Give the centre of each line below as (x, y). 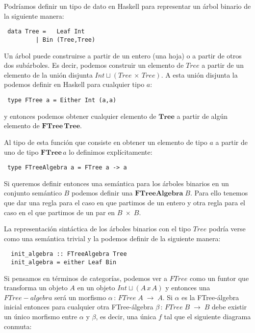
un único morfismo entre (41, 316)
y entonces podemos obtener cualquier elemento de (80, 116)
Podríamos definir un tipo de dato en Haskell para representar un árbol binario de (127, 6)
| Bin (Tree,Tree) (65, 40)
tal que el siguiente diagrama (207, 316)
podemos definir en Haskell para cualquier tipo (74, 84)
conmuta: (18, 326)
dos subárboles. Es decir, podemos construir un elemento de (94, 65)
